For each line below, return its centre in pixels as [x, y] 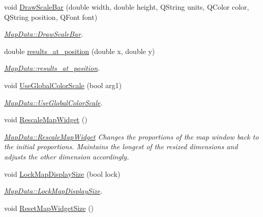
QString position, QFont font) [51, 17]
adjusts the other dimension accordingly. [67, 156]
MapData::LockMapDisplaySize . [53, 191]
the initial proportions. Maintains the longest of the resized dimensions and [121, 146]
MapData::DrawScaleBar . [44, 34]
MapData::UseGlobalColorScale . [53, 102]
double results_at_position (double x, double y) [80, 51]
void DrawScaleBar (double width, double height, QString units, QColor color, [127, 7]
